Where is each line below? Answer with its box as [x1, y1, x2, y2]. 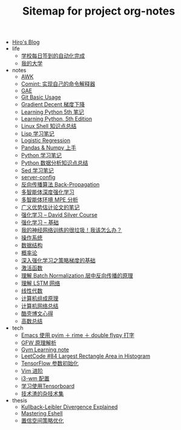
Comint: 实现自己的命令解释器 [21, 80, 96, 87]
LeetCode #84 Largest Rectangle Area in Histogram [21, 352, 150, 360]
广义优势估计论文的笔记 [21, 203, 80, 211]
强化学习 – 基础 [21, 219, 59, 226]
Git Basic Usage [21, 94, 62, 101]
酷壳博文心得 [21, 310, 53, 317]
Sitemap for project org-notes [22, 4, 176, 18]
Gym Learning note [21, 346, 70, 353]
